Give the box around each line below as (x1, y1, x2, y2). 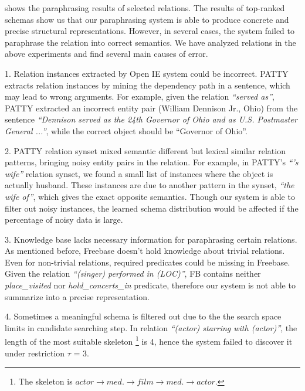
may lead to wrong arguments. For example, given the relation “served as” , (5, 90, 274, 103)
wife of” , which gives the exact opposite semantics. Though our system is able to (5, 190, 295, 202)
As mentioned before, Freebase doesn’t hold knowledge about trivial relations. (5, 244, 285, 257)
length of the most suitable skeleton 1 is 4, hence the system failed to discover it (5, 334, 293, 348)
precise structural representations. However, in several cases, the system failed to (5, 25, 295, 37)
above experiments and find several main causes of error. (5, 47, 208, 60)
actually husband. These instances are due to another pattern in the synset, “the (5, 179, 294, 191)
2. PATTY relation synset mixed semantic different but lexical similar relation (5, 144, 286, 157)
